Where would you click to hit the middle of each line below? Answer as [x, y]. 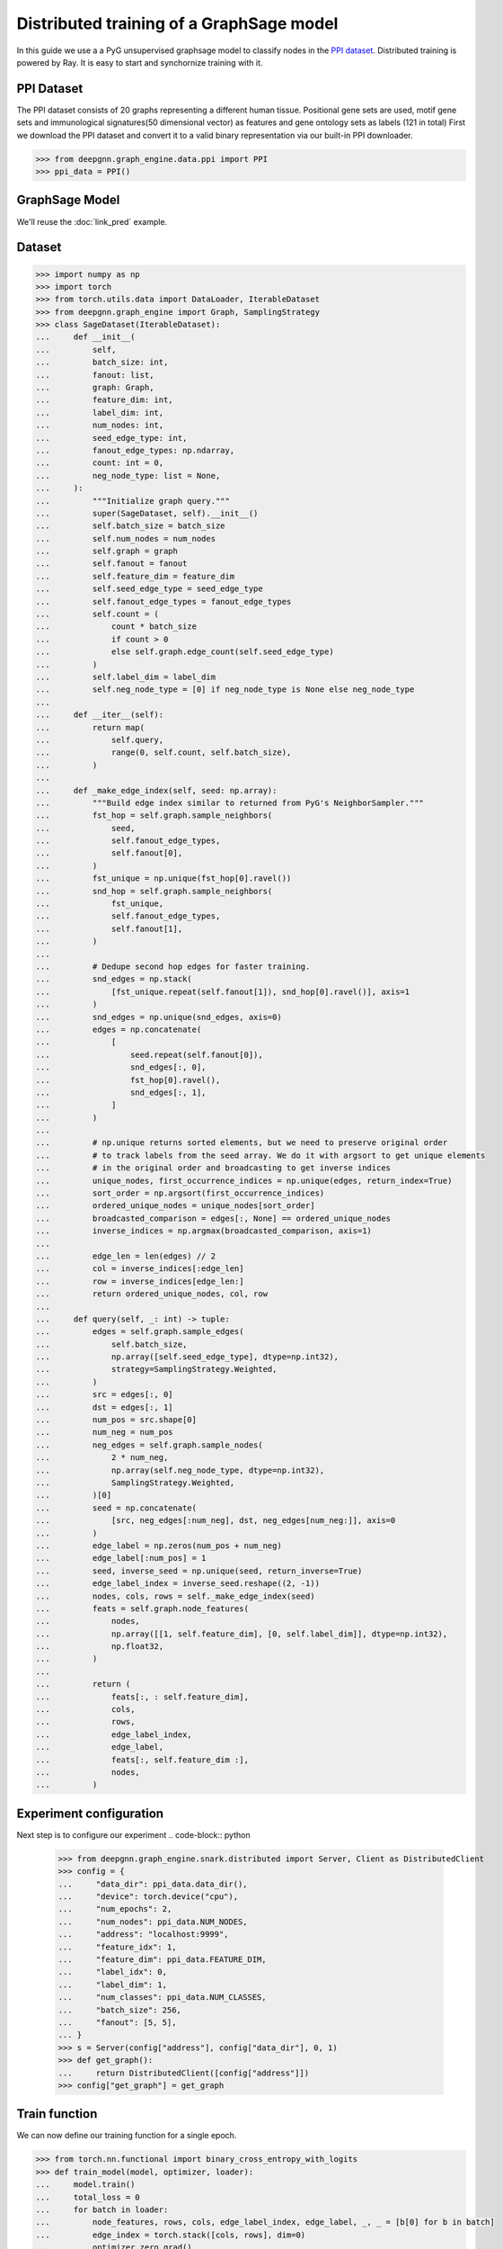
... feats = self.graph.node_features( [142, 1608]
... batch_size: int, [102, 363]
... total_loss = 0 [88, 2197]
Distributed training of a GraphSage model [177, 23]
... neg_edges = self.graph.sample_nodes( [150, 1445]
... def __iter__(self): [100, 715]
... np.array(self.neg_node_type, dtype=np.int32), [180, 1470]
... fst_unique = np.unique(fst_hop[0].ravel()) [163, 878]
